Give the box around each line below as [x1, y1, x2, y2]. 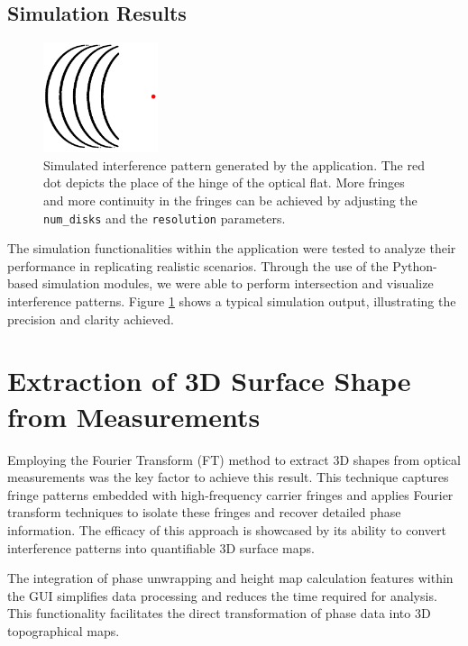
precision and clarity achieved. [7, 309, 174, 328]
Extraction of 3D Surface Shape [7, 362, 411, 399]
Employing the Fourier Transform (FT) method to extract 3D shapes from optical [7, 450, 461, 469]
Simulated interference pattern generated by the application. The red [43, 155, 425, 174]
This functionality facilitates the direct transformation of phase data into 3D [7, 604, 431, 623]
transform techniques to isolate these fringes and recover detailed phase [7, 503, 401, 522]
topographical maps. [7, 621, 120, 640]
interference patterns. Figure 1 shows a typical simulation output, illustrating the [7, 292, 456, 311]
